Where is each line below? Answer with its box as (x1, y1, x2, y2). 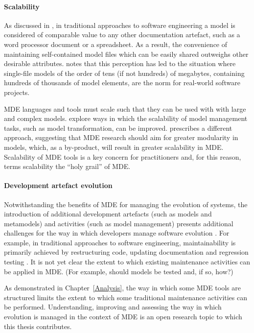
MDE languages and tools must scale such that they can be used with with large (4, 103, 246, 114)
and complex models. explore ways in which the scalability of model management (4, 113, 248, 123)
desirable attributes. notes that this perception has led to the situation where (4, 58, 236, 69)
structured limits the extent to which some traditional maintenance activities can (4, 292, 248, 302)
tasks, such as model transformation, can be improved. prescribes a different (4, 122, 232, 133)
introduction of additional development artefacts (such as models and (4, 209, 212, 219)
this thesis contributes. (4, 321, 72, 331)
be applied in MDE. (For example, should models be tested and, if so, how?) (4, 266, 233, 276)
